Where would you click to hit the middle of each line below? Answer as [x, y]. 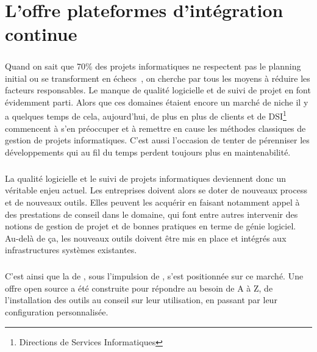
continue [41, 34]
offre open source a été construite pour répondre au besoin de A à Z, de [139, 288]
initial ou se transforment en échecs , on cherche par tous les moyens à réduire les [158, 78]
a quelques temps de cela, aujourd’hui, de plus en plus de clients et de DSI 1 [146, 115]
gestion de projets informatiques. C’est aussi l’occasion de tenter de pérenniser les [157, 140]
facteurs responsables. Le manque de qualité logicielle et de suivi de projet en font [158, 90]
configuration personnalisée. [57, 312]
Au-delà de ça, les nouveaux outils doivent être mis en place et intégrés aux [146, 238]
